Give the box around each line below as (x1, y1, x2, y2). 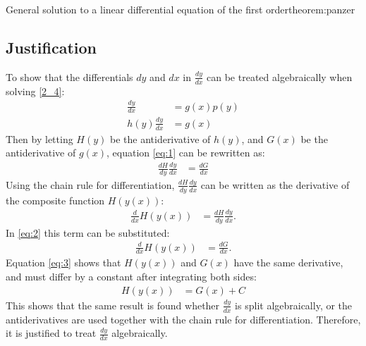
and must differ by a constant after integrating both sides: (6, 269, 257, 284)
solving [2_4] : (6, 83, 65, 98)
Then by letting (6, 131, 73, 146)
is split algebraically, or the (235, 297, 353, 312)
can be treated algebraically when (207, 69, 353, 84)
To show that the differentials (6, 69, 133, 84)
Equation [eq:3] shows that (6, 255, 121, 270)
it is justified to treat (6, 326, 97, 340)
